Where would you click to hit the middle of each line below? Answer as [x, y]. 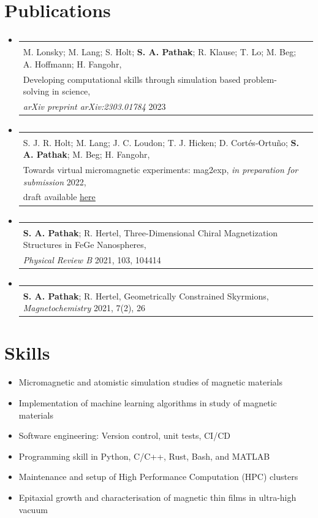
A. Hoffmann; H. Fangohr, [72, 64]
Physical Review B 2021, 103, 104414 [92, 260]
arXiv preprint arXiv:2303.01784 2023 [94, 106]
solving [36, 91]
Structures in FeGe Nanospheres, [85, 245]
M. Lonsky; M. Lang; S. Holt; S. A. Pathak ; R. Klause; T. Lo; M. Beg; [160, 52]
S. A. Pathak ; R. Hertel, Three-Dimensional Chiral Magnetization [150, 232]
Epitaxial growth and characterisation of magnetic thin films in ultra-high [157, 497]
